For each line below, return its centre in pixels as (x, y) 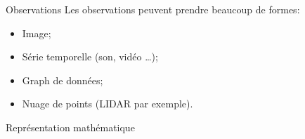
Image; (37, 33)
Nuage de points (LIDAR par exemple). (108, 104)
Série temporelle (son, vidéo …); (90, 57)
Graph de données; (63, 80)
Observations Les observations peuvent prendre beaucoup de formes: (153, 9)
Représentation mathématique (70, 127)
